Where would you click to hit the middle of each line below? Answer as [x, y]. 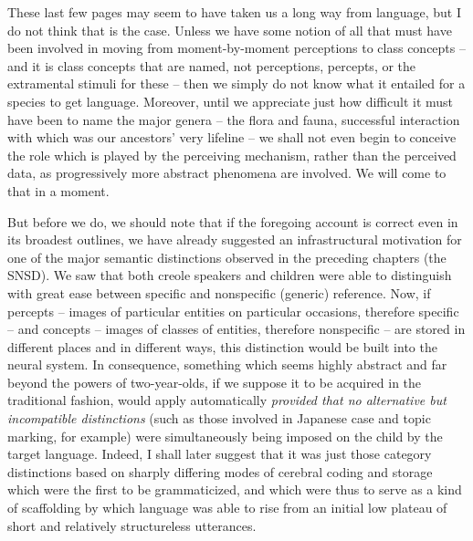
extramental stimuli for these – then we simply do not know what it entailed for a [236, 83]
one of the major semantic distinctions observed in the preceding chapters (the [227, 257]
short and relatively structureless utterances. [132, 525]
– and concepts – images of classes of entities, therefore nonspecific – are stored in [236, 329]
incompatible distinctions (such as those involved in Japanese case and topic [219, 418]
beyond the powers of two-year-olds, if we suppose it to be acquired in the [215, 382]
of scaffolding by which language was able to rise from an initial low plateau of [227, 508]
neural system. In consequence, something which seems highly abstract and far [227, 364]
